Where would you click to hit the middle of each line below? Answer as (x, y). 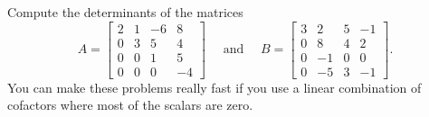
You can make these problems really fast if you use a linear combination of (214, 87)
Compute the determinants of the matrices (125, 12)
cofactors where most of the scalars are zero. (130, 105)
